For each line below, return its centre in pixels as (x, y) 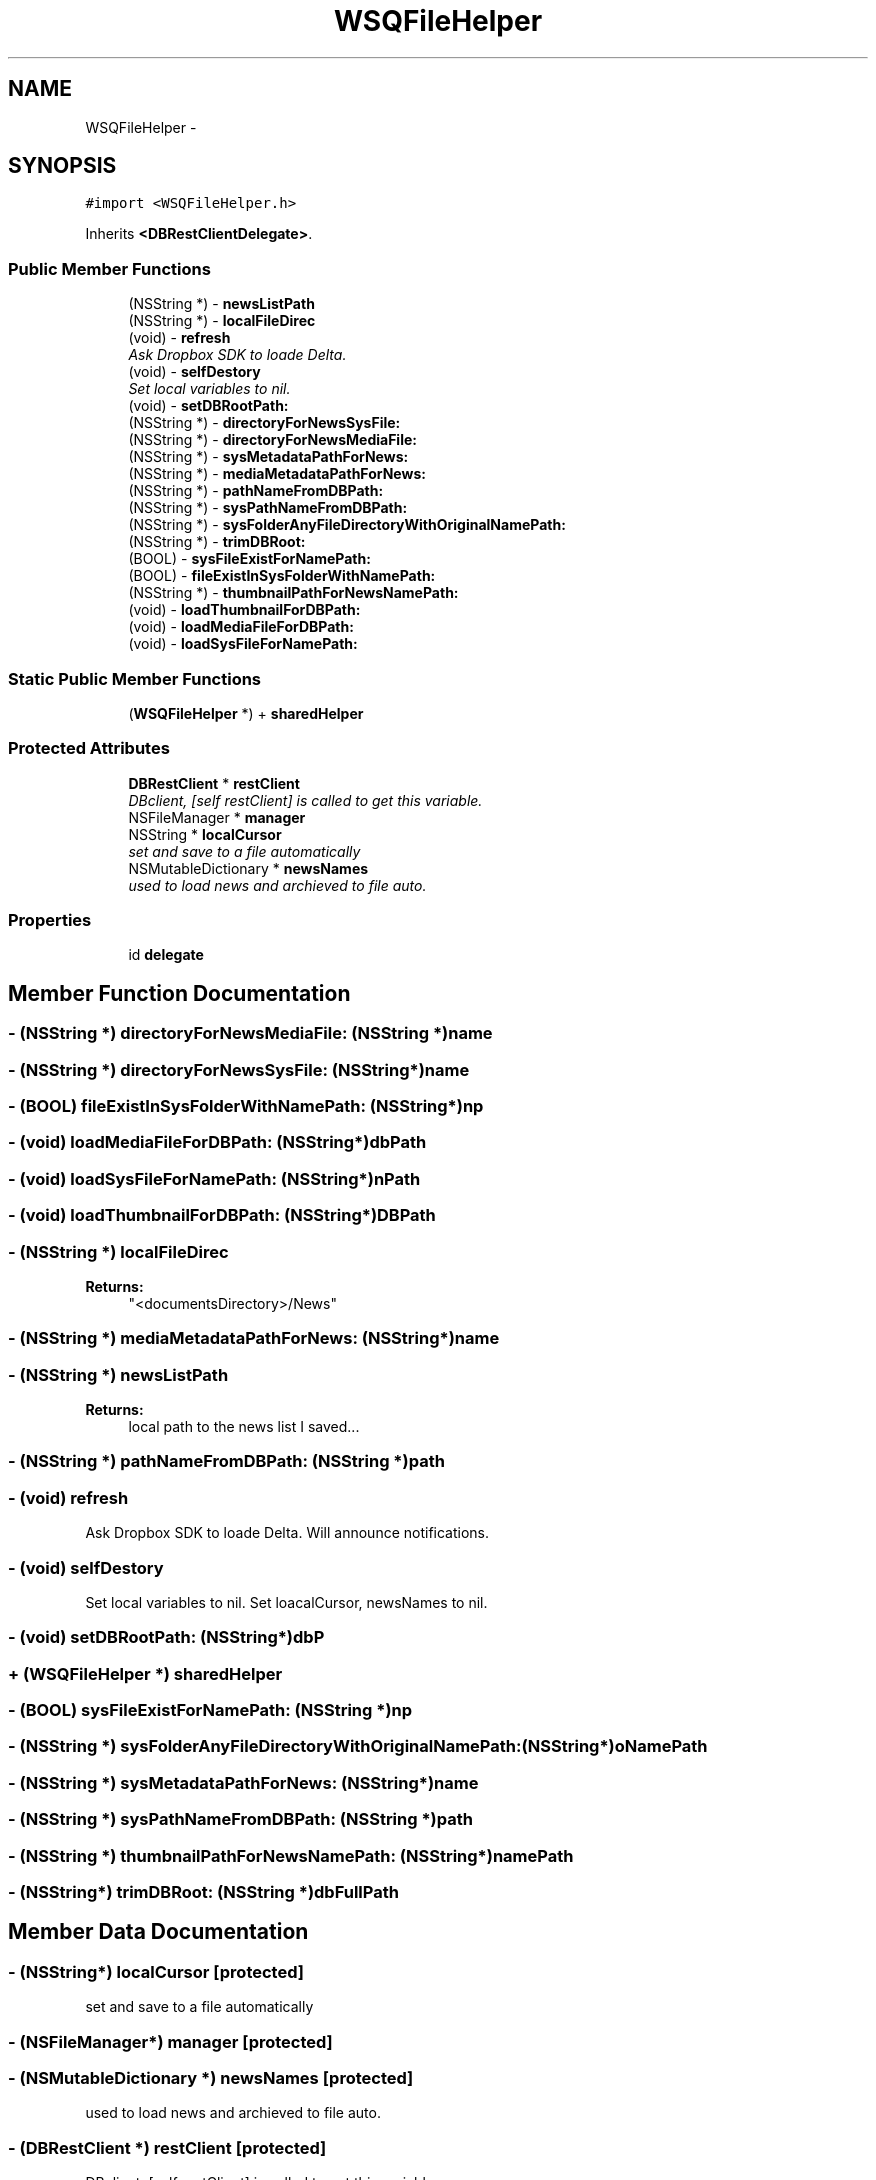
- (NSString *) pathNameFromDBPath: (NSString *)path (226, 1461)
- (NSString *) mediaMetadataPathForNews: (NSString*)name (254, 1338)
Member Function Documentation (179, 993)
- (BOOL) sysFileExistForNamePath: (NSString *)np (210, 1710)
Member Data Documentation (158, 1932)
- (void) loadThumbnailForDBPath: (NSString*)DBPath (222, 1215)
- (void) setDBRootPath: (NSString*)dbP (166, 1637)
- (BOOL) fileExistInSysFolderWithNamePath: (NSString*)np (246, 1106)
